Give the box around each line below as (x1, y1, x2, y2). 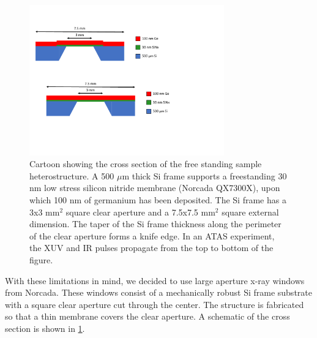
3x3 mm (29, 205, 60, 218)
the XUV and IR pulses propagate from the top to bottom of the (29, 241, 274, 254)
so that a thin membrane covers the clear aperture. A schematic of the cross (5, 310, 290, 323)
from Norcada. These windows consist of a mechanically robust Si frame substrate (5, 286, 312, 299)
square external (222, 205, 279, 218)
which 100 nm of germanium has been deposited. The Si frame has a (29, 193, 286, 206)
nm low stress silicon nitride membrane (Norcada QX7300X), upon (29, 181, 280, 194)
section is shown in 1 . (5, 321, 85, 334)
